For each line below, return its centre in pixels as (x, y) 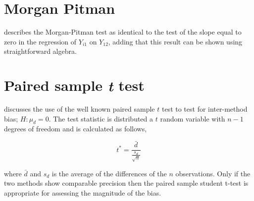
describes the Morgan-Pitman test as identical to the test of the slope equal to (123, 32)
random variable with (193, 118)
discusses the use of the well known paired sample (79, 109)
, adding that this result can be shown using (175, 41)
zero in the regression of (40, 41)
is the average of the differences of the (109, 173)
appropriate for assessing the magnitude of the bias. (83, 193)
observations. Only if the (213, 173)
